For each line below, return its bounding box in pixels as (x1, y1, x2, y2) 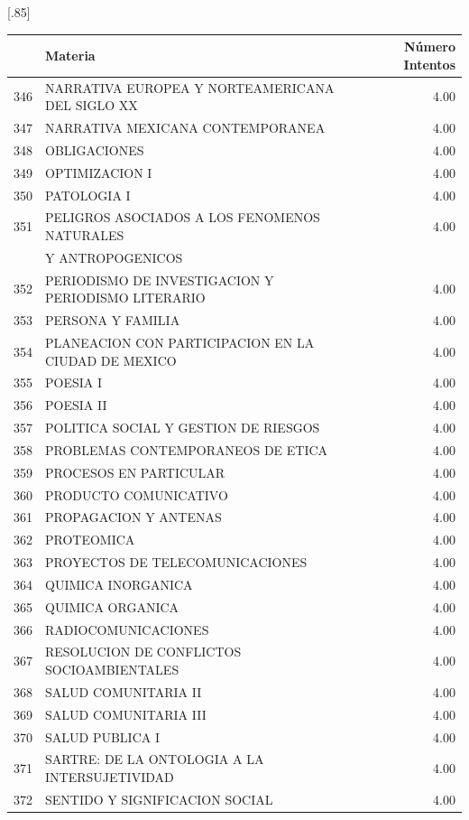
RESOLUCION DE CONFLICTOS (45, 642, 242, 661)
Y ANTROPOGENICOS (45, 247, 183, 266)
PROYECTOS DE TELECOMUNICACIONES (45, 553, 308, 572)
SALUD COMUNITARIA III (45, 704, 207, 723)
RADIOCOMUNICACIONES (45, 620, 209, 638)
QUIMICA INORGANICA (45, 574, 193, 593)
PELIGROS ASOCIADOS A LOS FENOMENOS (45, 208, 320, 227)
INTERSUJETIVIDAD (45, 768, 174, 787)
